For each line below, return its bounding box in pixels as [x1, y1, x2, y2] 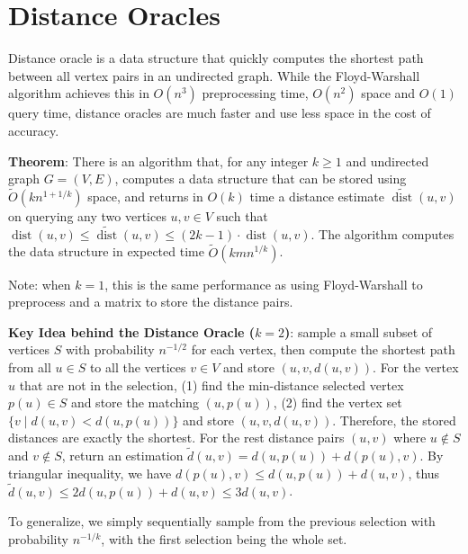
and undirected [346, 151, 429, 170]
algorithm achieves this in [8, 84, 149, 103]
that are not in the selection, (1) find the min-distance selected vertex [19, 375, 404, 394]
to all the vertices [89, 357, 186, 376]
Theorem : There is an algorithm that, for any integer [8, 151, 309, 170]
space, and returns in [87, 186, 203, 205]
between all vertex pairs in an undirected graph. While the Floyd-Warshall [8, 66, 420, 85]
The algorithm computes [319, 224, 454, 243]
